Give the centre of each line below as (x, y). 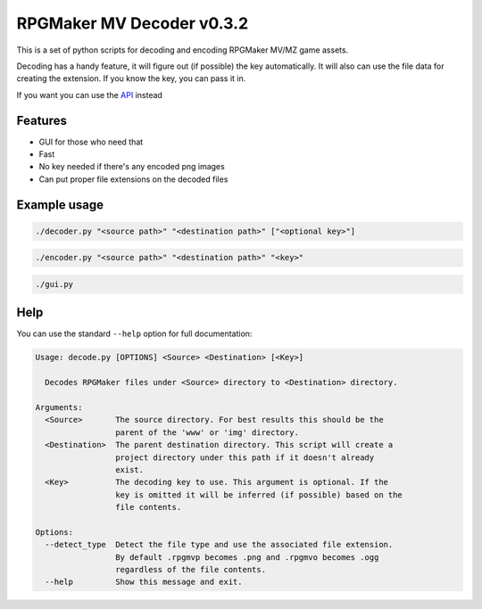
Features (42, 120)
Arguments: (59, 407)
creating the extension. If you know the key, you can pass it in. (131, 78)
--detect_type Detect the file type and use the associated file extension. (219, 545)
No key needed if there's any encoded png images (132, 167)
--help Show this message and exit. (144, 582)
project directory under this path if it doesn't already (245, 457)
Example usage (60, 205)
